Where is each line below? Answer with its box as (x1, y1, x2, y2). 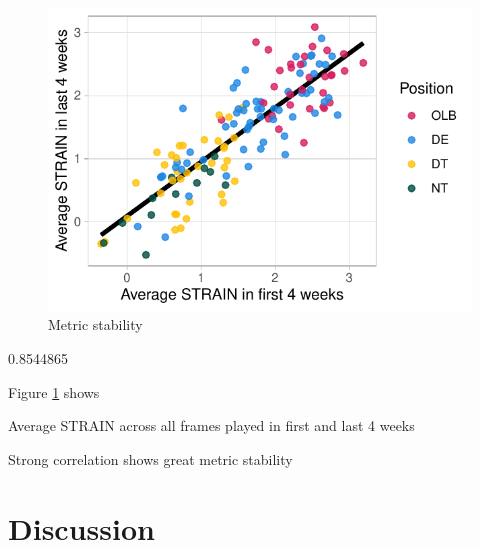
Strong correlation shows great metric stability (8, 448, 293, 469)
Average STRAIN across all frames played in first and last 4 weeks (8, 415, 415, 436)
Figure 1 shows (8, 381, 100, 402)
